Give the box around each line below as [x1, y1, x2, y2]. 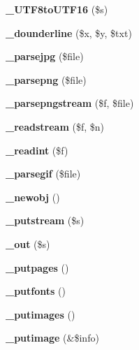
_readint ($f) [6, 143, 68, 157]
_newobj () [6, 189, 60, 204]
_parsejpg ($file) [6, 49, 84, 64]
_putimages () [6, 307, 75, 321]
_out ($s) [6, 236, 50, 251]
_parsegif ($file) [6, 166, 81, 181]
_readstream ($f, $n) [6, 119, 105, 133]
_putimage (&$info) [6, 330, 99, 345]
